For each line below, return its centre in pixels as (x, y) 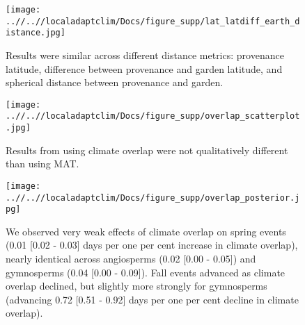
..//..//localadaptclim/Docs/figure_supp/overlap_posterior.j (153, 198)
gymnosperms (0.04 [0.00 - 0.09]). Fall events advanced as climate (146, 272)
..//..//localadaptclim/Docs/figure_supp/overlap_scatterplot (153, 116)
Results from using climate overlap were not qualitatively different (147, 150)
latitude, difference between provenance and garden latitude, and (144, 68)
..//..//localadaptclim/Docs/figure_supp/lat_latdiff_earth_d (153, 21)
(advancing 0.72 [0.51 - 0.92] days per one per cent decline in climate (152, 299)
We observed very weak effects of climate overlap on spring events (146, 231)
